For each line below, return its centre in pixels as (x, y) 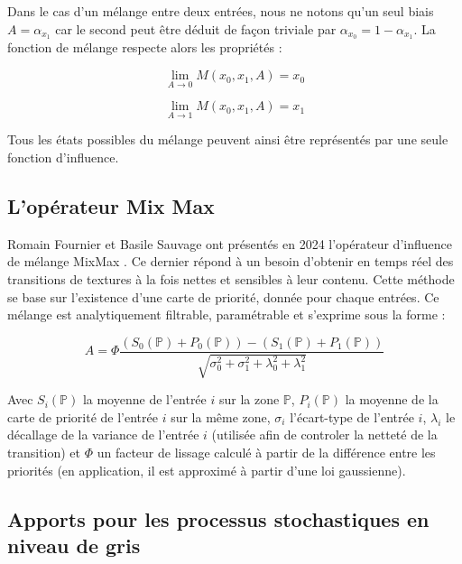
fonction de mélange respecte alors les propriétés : (145, 47)
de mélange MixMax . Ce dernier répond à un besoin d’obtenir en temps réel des (231, 261)
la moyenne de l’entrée (144, 399)
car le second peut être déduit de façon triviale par (196, 28)
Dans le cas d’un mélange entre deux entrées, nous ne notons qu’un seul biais (221, 11)
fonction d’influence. (63, 157)
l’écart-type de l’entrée (352, 416)
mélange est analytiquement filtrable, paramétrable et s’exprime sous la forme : (226, 314)
